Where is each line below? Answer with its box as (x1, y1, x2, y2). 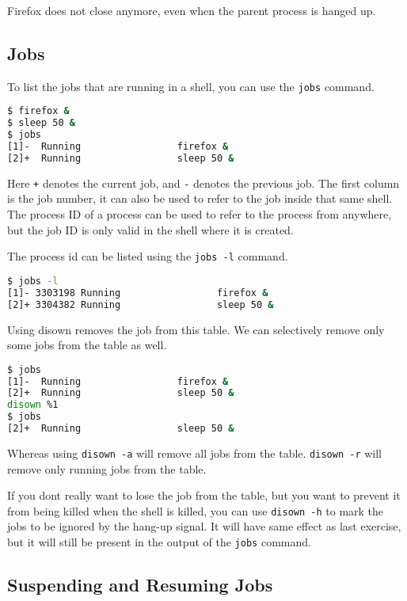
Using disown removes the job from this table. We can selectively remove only (7, 321, 385, 337)
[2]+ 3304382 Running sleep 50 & (7, 299, 274, 310)
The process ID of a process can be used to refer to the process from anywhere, (7, 206, 392, 223)
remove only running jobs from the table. (7, 460, 207, 477)
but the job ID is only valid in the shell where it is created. (7, 221, 294, 238)
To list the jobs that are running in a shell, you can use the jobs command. (7, 78, 375, 94)
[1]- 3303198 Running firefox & (7, 287, 268, 299)
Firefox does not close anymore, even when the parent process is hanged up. (7, 2, 376, 18)
